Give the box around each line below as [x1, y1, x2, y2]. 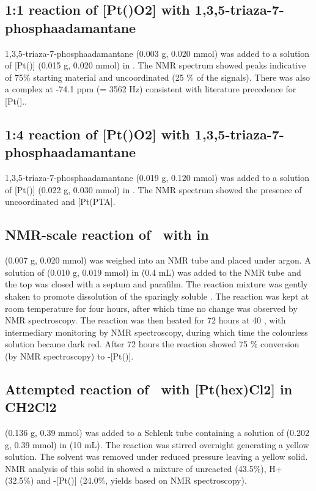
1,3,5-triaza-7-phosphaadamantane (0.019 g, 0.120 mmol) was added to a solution [5, 171, 310, 184]
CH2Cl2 [5, 397, 57, 416]
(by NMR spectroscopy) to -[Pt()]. [5, 349, 134, 362]
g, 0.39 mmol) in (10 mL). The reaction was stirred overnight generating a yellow [5, 438, 309, 451]
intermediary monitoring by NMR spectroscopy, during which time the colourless [5, 325, 308, 338]
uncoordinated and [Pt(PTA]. [5, 195, 116, 208]
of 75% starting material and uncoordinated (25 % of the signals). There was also [5, 70, 310, 83]
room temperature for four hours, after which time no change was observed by [5, 301, 298, 314]
